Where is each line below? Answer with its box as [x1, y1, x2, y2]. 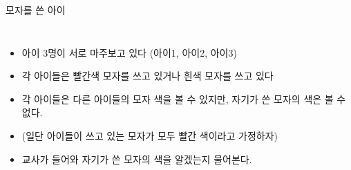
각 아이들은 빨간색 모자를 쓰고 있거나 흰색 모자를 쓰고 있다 [21, 68, 274, 83]
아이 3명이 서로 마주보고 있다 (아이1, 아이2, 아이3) [21, 45, 237, 59]
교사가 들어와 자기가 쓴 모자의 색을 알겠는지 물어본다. [21, 151, 252, 166]
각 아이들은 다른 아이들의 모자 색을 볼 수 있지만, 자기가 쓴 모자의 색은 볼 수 [21, 91, 346, 106]
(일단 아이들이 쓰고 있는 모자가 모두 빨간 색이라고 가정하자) [21, 128, 278, 142]
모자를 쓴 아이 [6, 3, 66, 17]
